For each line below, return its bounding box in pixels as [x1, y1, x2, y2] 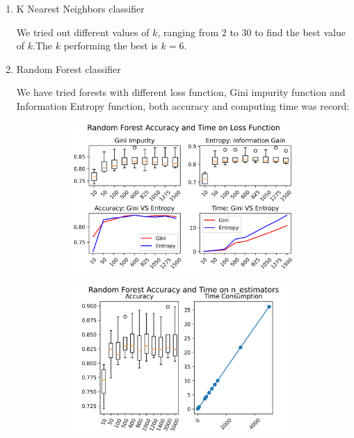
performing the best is [63, 38, 158, 53]
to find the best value [255, 24, 346, 39]
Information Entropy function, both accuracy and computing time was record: [16, 98, 350, 113]
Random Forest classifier [16, 61, 121, 76]
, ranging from [157, 24, 219, 39]
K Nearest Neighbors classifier [16, 1, 145, 15]
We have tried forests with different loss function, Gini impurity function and [16, 85, 346, 99]
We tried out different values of [16, 24, 150, 39]
